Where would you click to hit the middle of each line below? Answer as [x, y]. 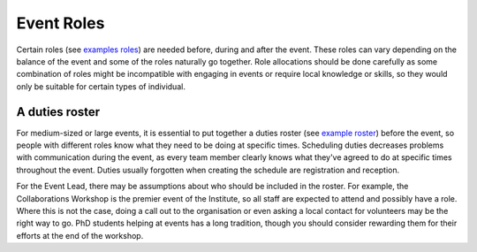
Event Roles [61, 23]
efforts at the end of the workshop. [80, 235]
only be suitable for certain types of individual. [101, 86]
